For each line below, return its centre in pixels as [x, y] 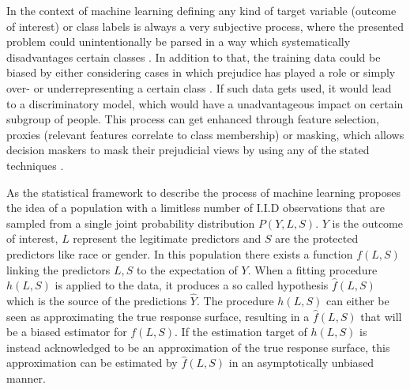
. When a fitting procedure [312, 269]
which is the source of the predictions [97, 300]
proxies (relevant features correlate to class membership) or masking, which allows [205, 134]
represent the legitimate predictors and [167, 238]
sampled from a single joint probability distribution [131, 223]
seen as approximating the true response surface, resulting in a [158, 316]
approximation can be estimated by [92, 363]
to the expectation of [187, 269]
